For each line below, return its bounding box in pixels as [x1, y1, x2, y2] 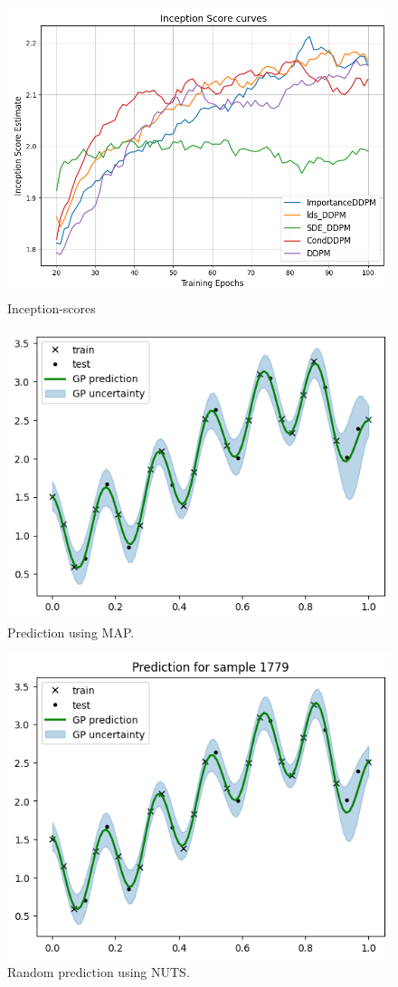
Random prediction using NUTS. [7, 963, 190, 982]
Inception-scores [7, 298, 96, 317]
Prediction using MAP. [7, 622, 135, 641]
